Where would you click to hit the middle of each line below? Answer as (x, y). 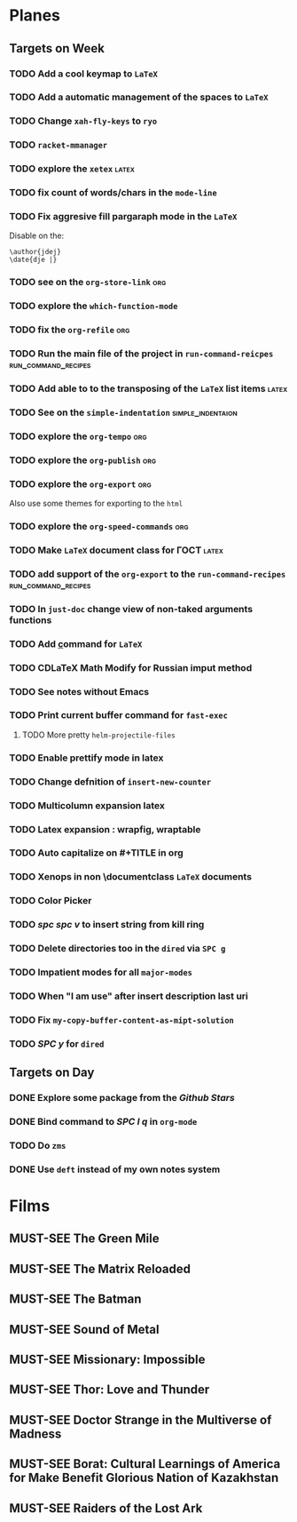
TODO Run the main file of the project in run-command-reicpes (141, 354)
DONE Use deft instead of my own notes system (115, 1169)
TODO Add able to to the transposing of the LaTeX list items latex (148, 389)
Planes (35, 16)
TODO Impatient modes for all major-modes (101, 972)
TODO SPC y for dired (57, 1043)
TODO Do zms (38, 1145)
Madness (35, 1434)
